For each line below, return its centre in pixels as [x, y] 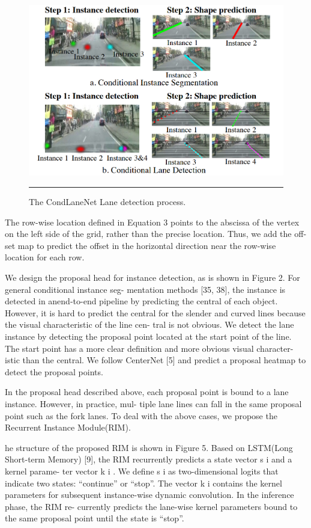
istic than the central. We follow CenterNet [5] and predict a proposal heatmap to [155, 360]
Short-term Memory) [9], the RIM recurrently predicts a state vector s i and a [149, 459]
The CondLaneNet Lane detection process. [107, 202]
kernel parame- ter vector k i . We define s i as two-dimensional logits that [142, 471]
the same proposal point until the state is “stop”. [95, 518]
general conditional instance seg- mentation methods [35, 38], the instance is [145, 289]
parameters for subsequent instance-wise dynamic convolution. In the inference [149, 495]
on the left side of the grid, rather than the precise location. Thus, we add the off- [156, 234]
